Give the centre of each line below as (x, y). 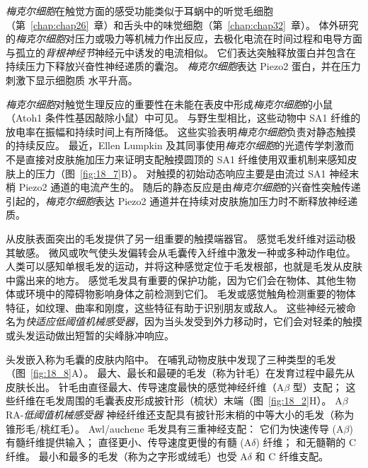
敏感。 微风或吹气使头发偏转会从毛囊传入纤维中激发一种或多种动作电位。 (185, 252)
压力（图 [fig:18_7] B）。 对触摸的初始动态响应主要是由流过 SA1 (180, 173)
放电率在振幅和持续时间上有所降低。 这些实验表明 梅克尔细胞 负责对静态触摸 (181, 131)
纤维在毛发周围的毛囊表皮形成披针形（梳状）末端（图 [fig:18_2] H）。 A (179, 400)
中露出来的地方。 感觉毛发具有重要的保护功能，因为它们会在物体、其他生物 (181, 280)
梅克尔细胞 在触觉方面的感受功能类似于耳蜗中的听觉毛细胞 (139, 11)
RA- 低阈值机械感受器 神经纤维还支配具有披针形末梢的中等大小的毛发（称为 (180, 415)
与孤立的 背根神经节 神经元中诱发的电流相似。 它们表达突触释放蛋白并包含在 (181, 52)
